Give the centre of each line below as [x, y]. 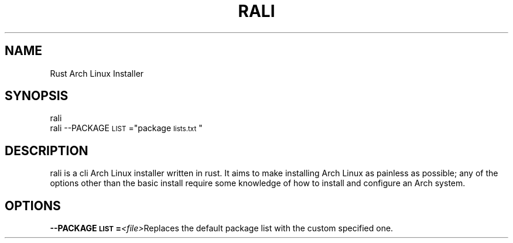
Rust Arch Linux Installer [97, 73]
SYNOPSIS [37, 96]
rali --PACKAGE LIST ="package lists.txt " [126, 128]
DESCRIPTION [47, 150]
